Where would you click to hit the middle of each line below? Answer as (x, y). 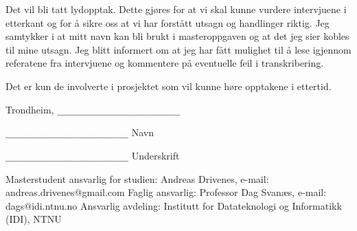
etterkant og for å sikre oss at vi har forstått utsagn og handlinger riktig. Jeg (168, 22)
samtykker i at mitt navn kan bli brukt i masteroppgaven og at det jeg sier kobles (177, 36)
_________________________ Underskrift (93, 155)
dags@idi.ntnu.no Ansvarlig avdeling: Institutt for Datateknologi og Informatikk (174, 205)
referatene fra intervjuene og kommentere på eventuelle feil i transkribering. (165, 63)
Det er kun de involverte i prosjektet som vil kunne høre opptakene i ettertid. (169, 86)
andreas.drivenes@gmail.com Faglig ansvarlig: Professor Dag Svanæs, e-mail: (166, 192)
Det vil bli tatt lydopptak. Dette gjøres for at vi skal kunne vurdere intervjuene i (176, 9)
